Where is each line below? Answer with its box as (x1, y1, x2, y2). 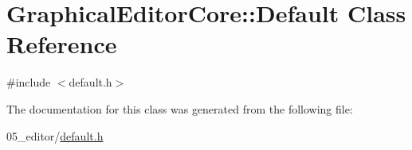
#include (6, 74, 51, 90)
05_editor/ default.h (6, 127, 104, 144)
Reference (6, 28, 117, 60)
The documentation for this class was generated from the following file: (6, 100, 353, 117)
